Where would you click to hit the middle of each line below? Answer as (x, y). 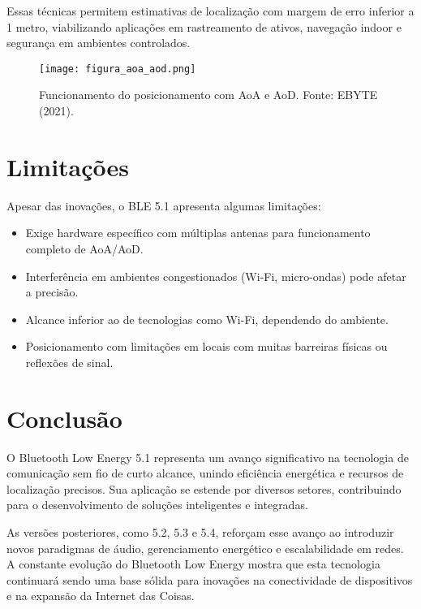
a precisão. (52, 292)
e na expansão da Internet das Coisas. (101, 596)
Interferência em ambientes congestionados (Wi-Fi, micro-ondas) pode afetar (216, 276)
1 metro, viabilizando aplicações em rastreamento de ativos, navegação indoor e (204, 26)
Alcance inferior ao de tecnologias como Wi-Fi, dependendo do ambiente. (207, 319)
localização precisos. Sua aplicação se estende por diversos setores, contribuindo (204, 488)
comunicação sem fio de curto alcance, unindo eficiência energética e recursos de (205, 473)
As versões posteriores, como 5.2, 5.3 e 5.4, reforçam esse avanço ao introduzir (200, 532)
